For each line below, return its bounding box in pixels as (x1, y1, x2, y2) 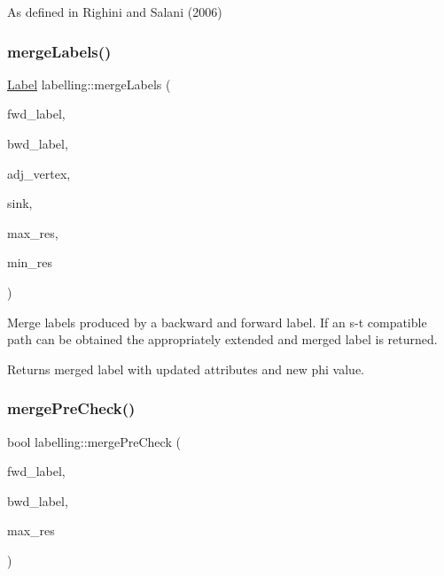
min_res (7, 253, 53, 272)
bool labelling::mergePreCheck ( (7, 432, 181, 450)
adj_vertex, (7, 164, 71, 182)
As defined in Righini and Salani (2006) (7, 3, 222, 20)
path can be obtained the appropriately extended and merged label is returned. (7, 330, 438, 349)
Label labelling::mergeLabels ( (7, 74, 171, 93)
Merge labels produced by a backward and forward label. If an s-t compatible (7, 312, 427, 331)
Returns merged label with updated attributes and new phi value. (7, 359, 365, 378)
